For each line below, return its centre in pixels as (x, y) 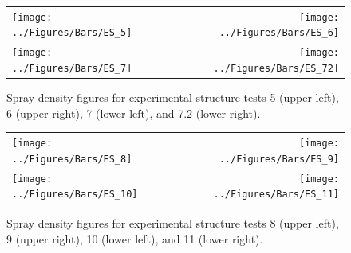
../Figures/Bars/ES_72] (276, 68)
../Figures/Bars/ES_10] (75, 195)
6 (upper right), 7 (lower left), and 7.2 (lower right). (134, 113)
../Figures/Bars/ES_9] (279, 159)
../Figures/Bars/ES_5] (72, 33)
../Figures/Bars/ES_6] (279, 33)
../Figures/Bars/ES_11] (276, 195)
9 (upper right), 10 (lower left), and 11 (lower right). (135, 239)
